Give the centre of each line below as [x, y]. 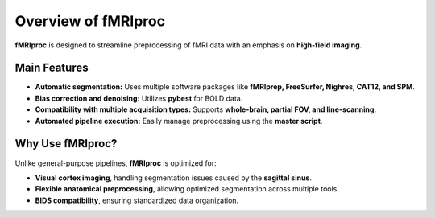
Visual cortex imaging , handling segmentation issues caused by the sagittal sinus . [174, 178]
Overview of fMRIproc [90, 21]
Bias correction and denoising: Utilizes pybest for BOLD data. [139, 98]
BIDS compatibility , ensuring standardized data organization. [137, 200]
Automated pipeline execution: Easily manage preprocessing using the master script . [179, 121]
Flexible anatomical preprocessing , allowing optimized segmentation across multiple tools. [187, 189]
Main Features [52, 68]
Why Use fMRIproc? [66, 144]
